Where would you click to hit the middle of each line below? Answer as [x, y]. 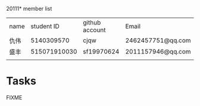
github [92, 22]
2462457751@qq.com [158, 40]
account [94, 30]
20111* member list [29, 9]
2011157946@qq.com [158, 52]
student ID [45, 26]
